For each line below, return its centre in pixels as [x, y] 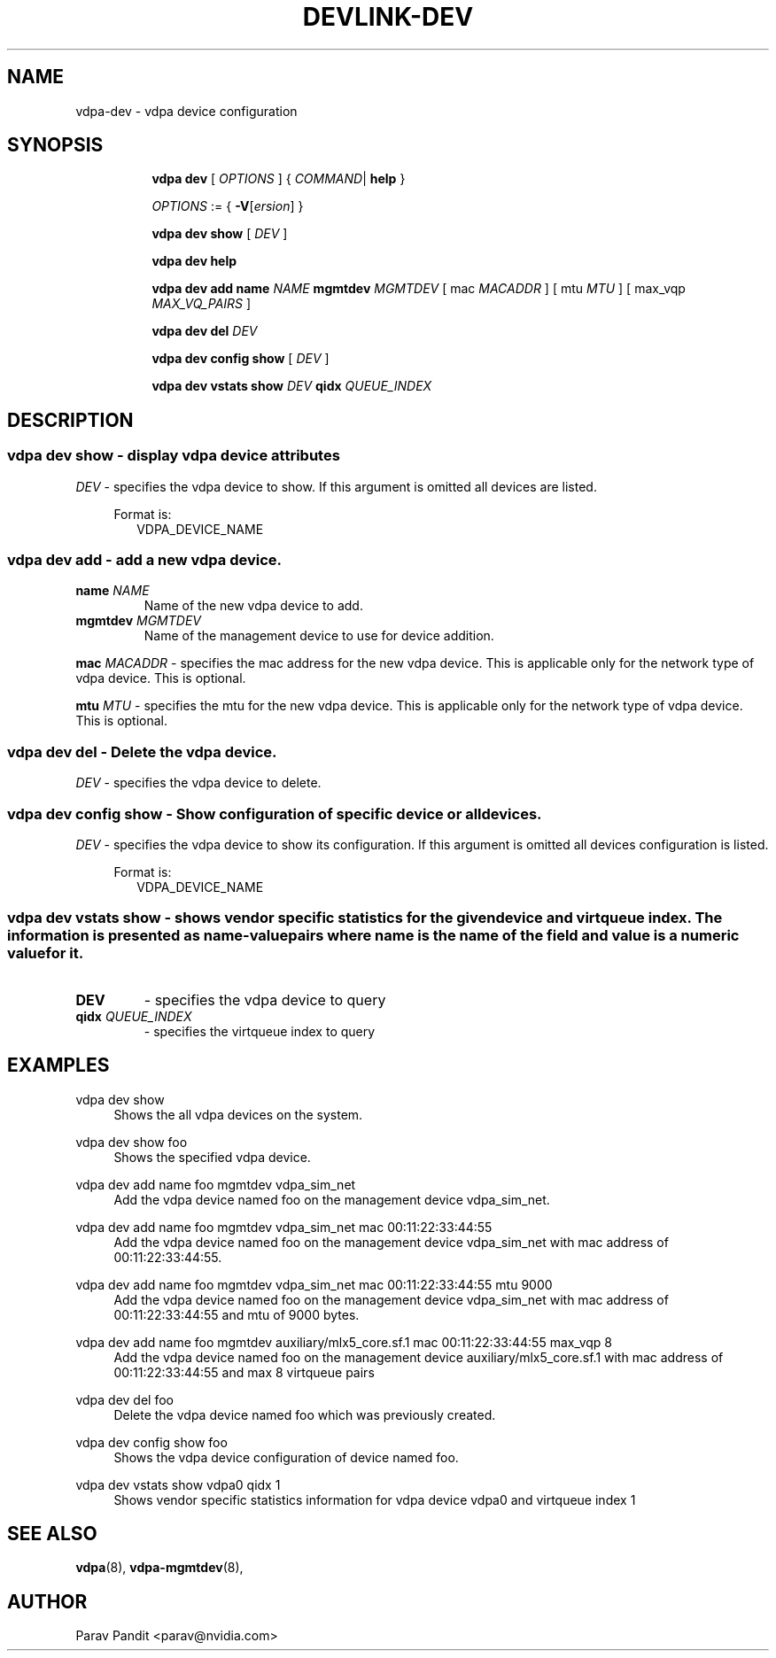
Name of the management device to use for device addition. [319, 636]
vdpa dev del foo [124, 1399]
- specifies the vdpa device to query [265, 999]
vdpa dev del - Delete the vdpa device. [142, 752]
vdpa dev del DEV [205, 331]
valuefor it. [46, 953]
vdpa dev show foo [132, 1142]
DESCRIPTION [70, 420]
